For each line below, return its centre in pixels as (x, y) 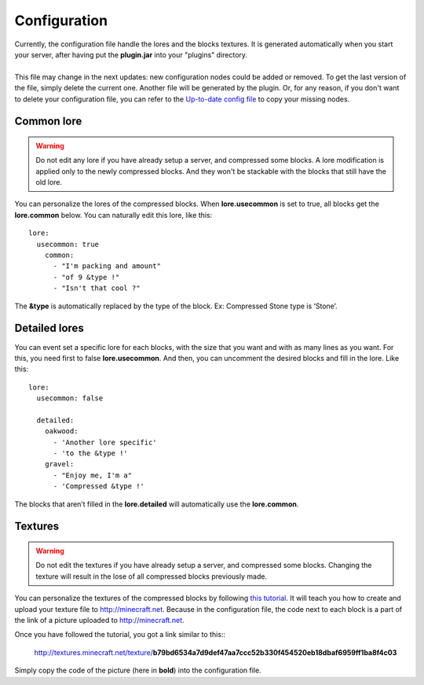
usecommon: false (70, 398)
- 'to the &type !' (91, 453)
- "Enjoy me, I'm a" (93, 475)
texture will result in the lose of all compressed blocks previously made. (151, 576)
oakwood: (61, 431)
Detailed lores (49, 328)
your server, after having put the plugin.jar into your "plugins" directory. (131, 54)
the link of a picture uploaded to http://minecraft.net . (99, 620)
